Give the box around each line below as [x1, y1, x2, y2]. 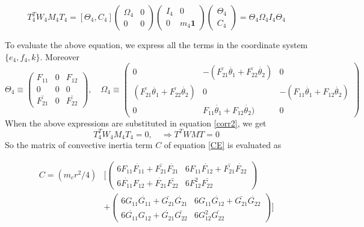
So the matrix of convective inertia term [5, 138, 153, 151]
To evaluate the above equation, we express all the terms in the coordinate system [5, 39, 308, 51]
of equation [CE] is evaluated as [164, 138, 282, 151]
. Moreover [40, 50, 79, 63]
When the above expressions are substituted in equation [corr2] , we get [5, 116, 267, 129]
